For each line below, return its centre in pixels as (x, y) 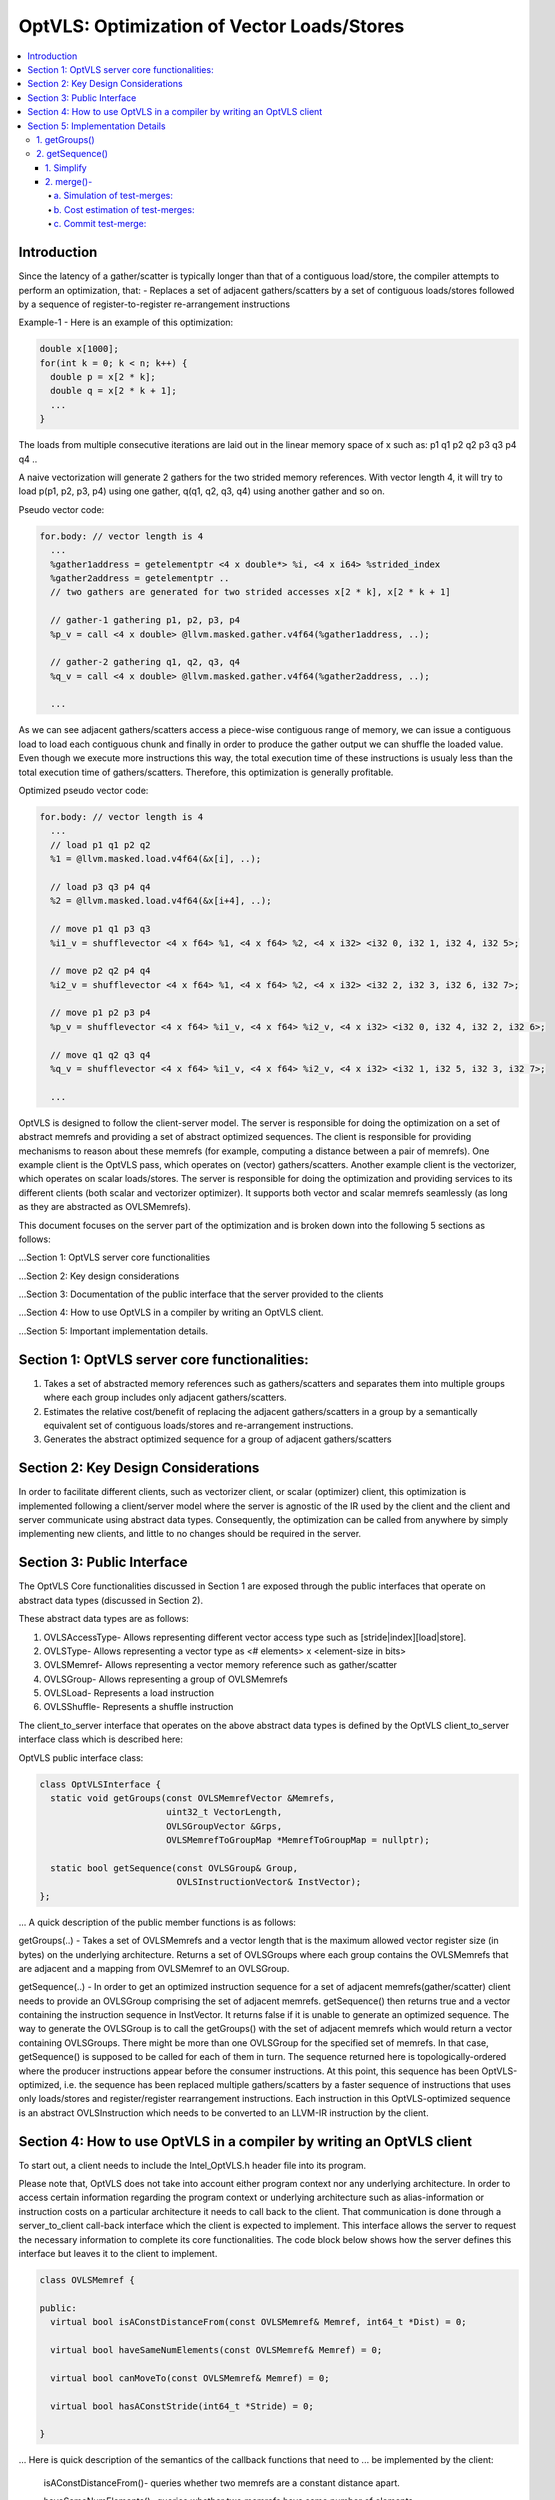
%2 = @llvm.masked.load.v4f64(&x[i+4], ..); (161, 901)
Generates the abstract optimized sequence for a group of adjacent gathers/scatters (217, 1439)
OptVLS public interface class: (81, 1757)
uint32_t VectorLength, (224, 1812)
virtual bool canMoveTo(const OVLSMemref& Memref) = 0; (190, 2378)
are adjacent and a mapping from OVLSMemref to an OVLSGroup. (154, 1968)
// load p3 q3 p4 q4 (100, 886)
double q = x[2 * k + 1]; (113, 391)
